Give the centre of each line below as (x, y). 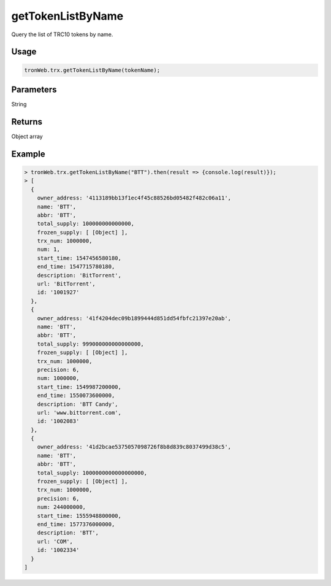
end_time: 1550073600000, (76, 395)
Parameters (34, 89)
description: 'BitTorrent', (79, 275)
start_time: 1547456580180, (79, 258)
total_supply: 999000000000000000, (90, 344)
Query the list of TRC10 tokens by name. (62, 34)
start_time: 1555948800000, (79, 516)
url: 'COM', (55, 541)
